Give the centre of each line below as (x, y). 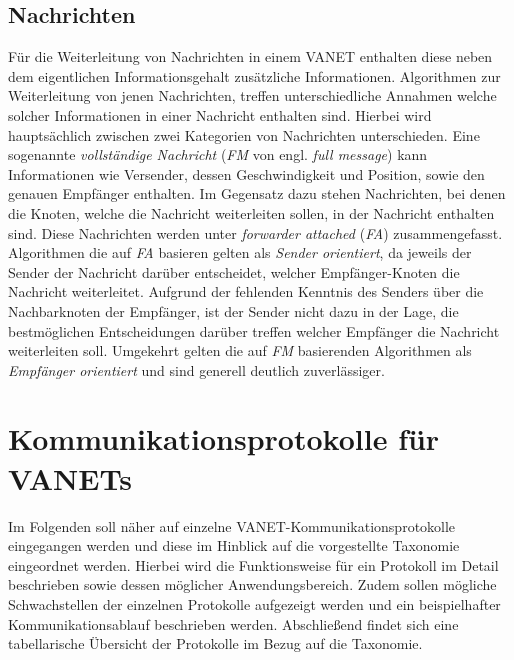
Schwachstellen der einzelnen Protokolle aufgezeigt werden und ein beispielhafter (254, 603)
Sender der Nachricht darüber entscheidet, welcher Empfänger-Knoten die (234, 271)
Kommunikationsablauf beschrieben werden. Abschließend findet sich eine (233, 623)
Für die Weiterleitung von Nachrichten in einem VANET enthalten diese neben (250, 56)
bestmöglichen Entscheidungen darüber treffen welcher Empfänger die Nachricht (254, 330)
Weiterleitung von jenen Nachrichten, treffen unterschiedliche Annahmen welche (252, 95)
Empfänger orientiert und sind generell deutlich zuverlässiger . (196, 369)
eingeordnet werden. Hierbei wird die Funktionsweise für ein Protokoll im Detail (253, 564)
